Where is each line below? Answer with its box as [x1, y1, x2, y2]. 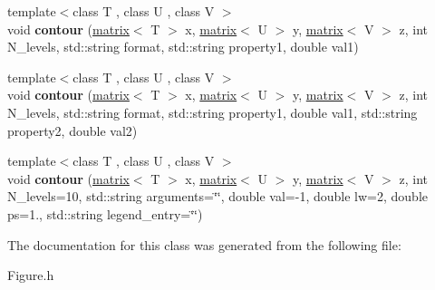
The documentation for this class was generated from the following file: [7, 235, 401, 254]
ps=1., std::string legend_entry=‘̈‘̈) [7, 204, 203, 223]
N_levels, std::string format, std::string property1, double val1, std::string [7, 102, 418, 121]
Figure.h [7, 266, 54, 285]
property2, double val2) [7, 121, 138, 140]
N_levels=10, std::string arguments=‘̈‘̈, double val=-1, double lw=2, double [7, 187, 428, 206]
